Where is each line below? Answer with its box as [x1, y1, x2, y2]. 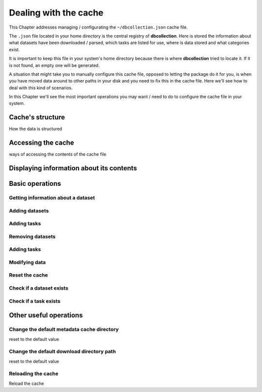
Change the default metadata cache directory [9, 326, 119, 333]
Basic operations [9, 180, 62, 188]
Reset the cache [9, 272, 48, 278]
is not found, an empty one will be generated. [9, 62, 100, 68]
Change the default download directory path [9, 348, 116, 355]
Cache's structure [9, 113, 65, 121]
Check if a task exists [9, 297, 61, 304]
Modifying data [9, 259, 46, 265]
